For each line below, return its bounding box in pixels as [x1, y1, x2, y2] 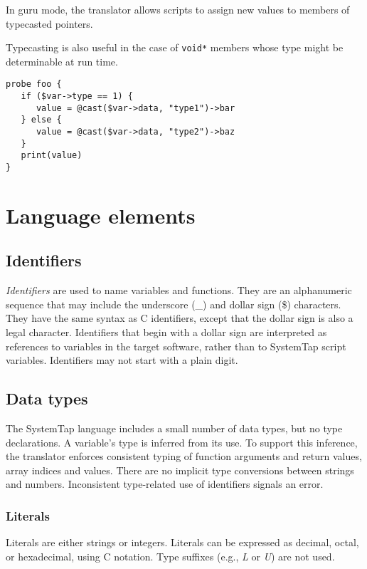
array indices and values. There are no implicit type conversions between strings [6, 462, 354, 477]
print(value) [21, 150, 83, 161]
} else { [21, 115, 62, 125]
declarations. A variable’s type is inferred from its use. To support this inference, [6, 434, 358, 449]
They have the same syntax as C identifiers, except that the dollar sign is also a [6, 310, 353, 325]
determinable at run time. [6, 53, 118, 68]
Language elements [6, 200, 196, 229]
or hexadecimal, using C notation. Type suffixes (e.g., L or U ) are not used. [6, 548, 335, 563]
